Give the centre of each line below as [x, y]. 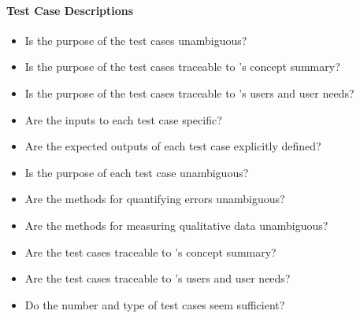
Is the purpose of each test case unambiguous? [137, 172]
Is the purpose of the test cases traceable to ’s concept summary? [182, 67]
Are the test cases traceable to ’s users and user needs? [158, 278]
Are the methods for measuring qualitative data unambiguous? [176, 225]
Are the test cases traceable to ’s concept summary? [150, 251]
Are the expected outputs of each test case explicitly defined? [173, 146]
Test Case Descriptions [70, 10]
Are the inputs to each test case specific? [123, 119]
